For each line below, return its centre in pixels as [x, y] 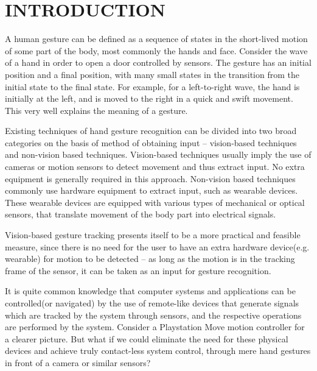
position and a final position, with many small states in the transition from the [152, 74]
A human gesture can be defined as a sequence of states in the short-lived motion [156, 39]
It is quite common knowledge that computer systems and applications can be [150, 291]
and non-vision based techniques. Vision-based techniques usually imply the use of [158, 154]
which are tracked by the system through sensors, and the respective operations [153, 315]
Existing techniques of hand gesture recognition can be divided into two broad [151, 131]
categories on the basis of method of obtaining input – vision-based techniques [151, 142]
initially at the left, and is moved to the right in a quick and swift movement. [149, 98]
